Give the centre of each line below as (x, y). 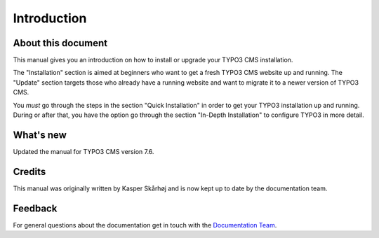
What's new (40, 135)
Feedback (35, 208)
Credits (29, 171)
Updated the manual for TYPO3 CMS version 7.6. (84, 151)
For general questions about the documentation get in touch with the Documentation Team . (145, 225)
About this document (60, 43)
